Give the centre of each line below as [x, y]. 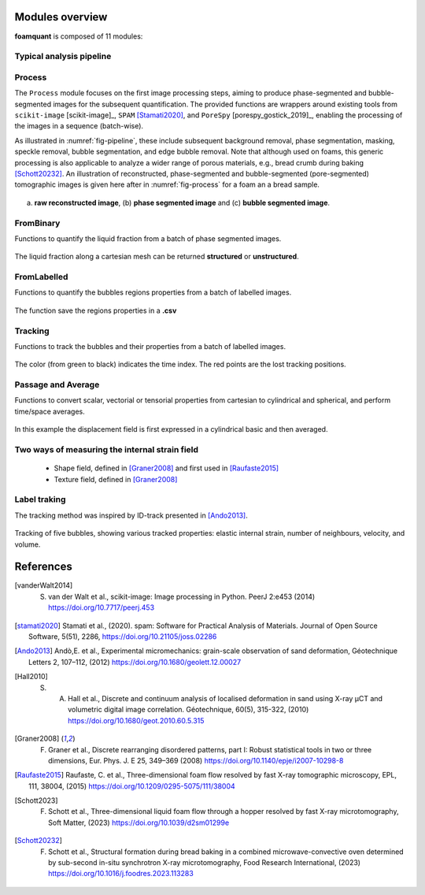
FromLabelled [41, 277]
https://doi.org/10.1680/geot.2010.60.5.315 [136, 720]
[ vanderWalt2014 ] [44, 585]
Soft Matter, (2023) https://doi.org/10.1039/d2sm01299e [139, 823]
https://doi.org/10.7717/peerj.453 [102, 607]
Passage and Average [57, 384]
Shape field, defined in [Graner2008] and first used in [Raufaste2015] [166, 468]
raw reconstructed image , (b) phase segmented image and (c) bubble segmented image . [182, 202]
